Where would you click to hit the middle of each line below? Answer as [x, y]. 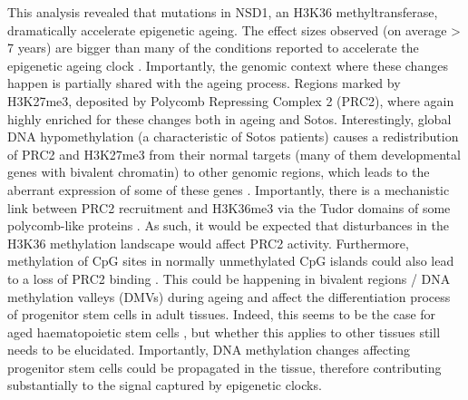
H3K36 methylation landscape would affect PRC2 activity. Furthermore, [208, 243]
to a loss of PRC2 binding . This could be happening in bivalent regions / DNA [229, 278]
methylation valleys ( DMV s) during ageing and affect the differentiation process [229, 296]
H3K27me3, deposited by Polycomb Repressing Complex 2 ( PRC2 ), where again [231, 100]
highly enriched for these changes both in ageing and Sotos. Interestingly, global [229, 118]
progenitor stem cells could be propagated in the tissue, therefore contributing [224, 367]
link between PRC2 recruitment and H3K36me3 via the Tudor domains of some [229, 207]
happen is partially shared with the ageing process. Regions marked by [204, 83]
